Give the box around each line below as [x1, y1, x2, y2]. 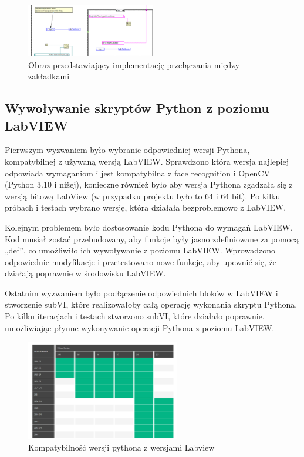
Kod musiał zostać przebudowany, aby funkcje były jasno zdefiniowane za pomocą [5, 232, 299, 245]
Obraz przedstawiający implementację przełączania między [28, 58, 239, 71]
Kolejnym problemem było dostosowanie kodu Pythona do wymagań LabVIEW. [5, 221, 293, 233]
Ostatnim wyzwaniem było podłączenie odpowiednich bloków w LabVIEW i [5, 286, 278, 299]
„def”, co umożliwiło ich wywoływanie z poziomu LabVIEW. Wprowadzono [5, 244, 275, 256]
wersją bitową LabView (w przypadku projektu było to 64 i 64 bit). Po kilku [5, 189, 281, 202]
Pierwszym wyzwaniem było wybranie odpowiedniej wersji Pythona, [5, 144, 250, 156]
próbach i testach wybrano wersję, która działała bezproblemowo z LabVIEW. [5, 201, 286, 214]
